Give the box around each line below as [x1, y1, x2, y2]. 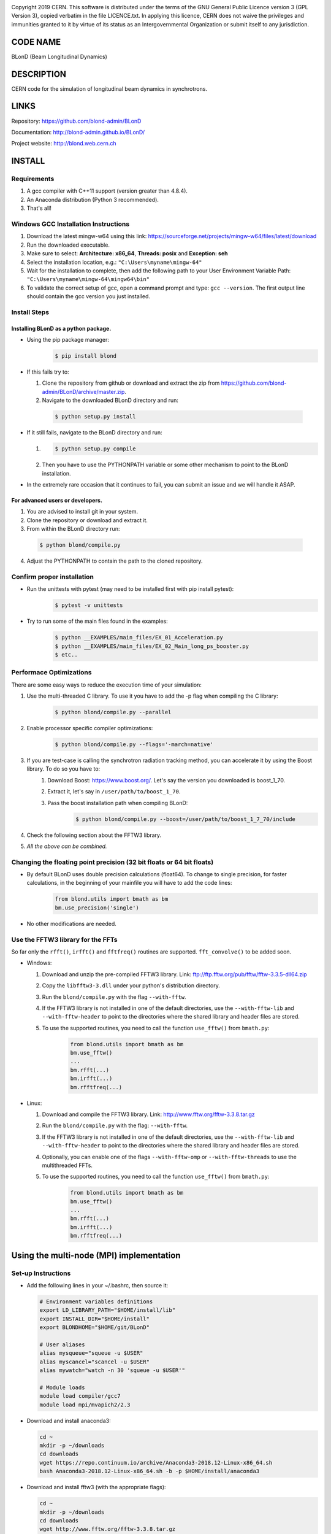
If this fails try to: [26, 368, 70, 376]
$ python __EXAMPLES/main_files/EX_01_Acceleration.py [55, 634, 223, 641]
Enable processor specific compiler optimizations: [26, 725, 153, 732]
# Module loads [39, 1384, 85, 1391]
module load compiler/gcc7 [39, 1393, 121, 1400]
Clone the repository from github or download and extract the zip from [42, 379, 220, 387]
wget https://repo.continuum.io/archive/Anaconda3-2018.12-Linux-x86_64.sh [39, 1459, 273, 1466]
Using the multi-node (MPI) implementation [11, 1250, 181, 1260]
